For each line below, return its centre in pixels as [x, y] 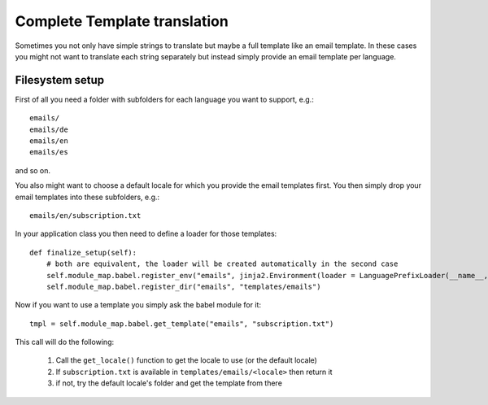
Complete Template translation [122, 21]
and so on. [33, 170]
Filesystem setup [60, 80]
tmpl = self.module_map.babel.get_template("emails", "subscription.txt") [182, 324]
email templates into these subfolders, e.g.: [87, 197]
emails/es [49, 152]
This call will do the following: [65, 342]
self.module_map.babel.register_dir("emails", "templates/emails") [183, 286]
